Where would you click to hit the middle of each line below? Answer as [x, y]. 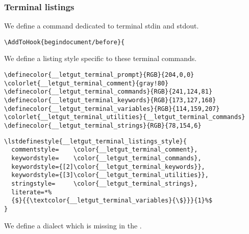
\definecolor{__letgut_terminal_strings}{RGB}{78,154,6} [103, 126]
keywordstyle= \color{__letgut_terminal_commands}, [106, 158]
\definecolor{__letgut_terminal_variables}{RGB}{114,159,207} [112, 109]
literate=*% [32, 192]
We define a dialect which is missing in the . [73, 225]
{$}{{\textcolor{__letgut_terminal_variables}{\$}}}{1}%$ [112, 201]
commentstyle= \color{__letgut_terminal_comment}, [105, 150]
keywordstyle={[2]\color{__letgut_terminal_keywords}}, [108, 167]
